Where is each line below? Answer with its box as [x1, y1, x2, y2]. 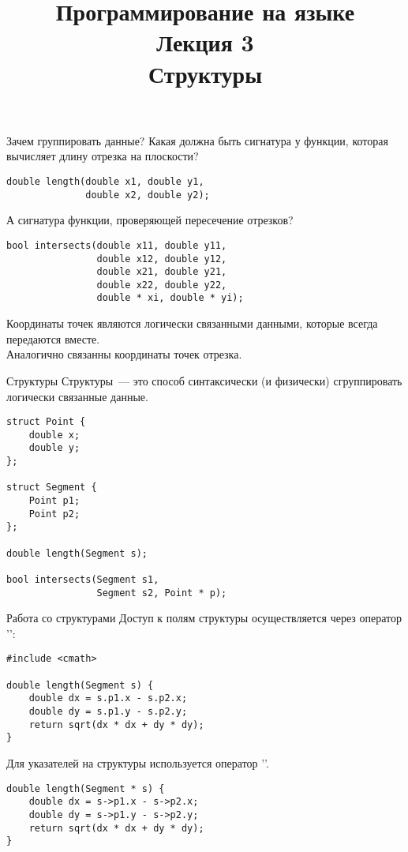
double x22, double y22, [96, 279, 227, 291]
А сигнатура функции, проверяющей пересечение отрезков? [6, 212, 294, 228]
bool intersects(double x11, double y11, [6, 239, 227, 251]
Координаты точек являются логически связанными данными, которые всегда [6, 315, 378, 332]
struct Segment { [6, 482, 97, 494]
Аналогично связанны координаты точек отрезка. [6, 346, 242, 362]
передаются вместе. [6, 330, 100, 347]
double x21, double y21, [96, 266, 227, 278]
